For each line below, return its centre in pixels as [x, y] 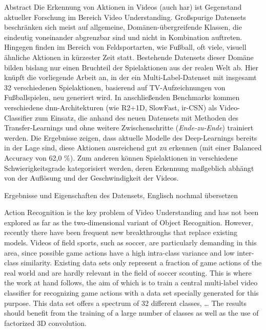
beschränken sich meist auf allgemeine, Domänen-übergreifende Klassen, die [123, 27]
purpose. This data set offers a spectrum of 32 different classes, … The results [126, 303]
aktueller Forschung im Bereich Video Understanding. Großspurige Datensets [125, 17]
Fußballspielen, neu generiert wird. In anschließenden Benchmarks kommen [122, 97]
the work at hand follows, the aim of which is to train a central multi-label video [131, 283]
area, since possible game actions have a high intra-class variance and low [119, 252]
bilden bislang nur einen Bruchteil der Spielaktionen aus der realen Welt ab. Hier [131, 67]
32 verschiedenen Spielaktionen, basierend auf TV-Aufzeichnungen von [115, 87]
